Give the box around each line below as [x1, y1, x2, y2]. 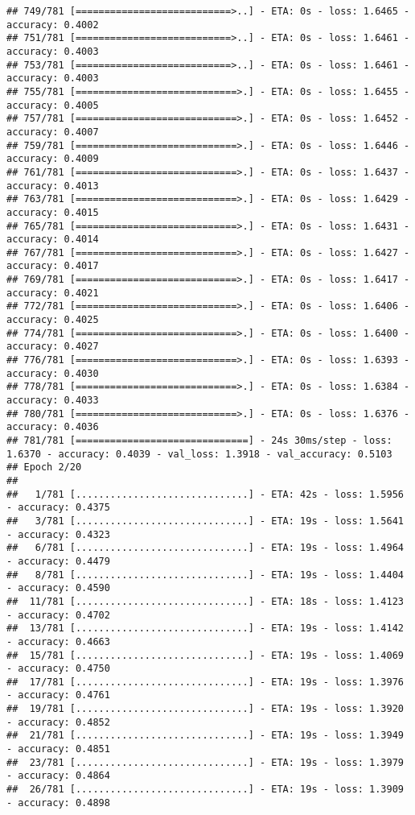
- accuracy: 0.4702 [6, 609, 110, 621]
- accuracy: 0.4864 [6, 770, 110, 782]
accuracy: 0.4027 [6, 341, 99, 353]
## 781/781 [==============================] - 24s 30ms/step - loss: [6, 435, 392, 446]
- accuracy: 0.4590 [6, 582, 110, 594]
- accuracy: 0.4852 [6, 716, 110, 728]
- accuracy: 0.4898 [6, 796, 110, 809]
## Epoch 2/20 [6, 461, 82, 474]
